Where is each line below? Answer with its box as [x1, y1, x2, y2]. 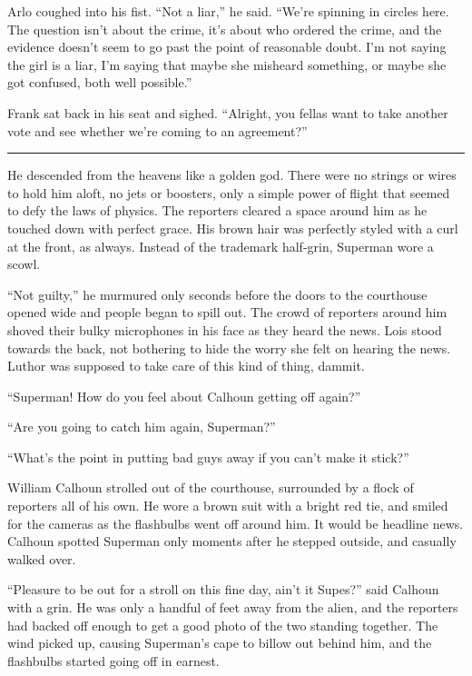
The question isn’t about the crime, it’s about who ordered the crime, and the [7, 19, 442, 38]
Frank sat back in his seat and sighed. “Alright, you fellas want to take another [7, 103, 448, 122]
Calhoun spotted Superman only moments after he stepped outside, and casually [7, 532, 457, 551]
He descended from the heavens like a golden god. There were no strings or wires [7, 165, 457, 184]
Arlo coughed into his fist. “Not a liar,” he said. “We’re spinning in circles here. [7, 2, 449, 20]
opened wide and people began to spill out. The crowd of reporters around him [7, 303, 447, 322]
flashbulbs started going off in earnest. [7, 651, 220, 670]
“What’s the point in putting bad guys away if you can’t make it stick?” [7, 447, 409, 466]
